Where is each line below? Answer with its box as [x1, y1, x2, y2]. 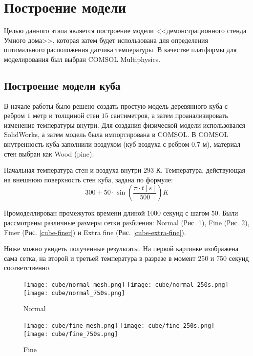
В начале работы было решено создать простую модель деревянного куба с [4, 100, 228, 111]
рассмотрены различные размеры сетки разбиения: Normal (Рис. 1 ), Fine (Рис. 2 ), [4, 218, 250, 228]
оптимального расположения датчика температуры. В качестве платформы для [4, 44, 237, 55]
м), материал [202, 139, 241, 149]
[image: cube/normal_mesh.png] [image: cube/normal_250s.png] [23, 281, 229, 289]
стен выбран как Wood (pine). [4, 148, 94, 158]
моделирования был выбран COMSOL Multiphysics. [4, 54, 161, 64]
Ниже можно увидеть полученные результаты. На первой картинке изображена [4, 243, 238, 254]
